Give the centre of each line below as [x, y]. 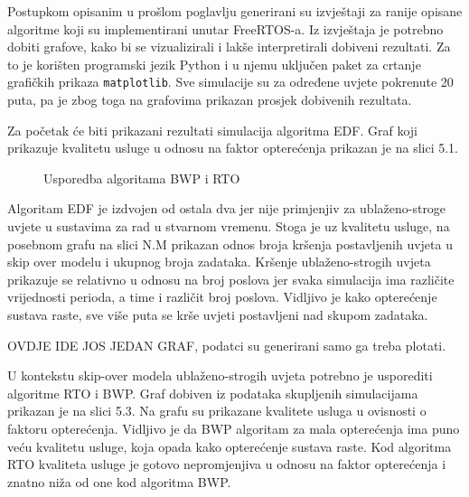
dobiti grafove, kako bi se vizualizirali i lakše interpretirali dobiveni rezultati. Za [229, 47]
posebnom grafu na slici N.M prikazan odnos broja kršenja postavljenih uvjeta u [230, 244]
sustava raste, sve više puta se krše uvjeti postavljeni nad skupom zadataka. [218, 314]
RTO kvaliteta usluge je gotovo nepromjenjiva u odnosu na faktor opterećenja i [227, 464]
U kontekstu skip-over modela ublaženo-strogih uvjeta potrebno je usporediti [220, 375]
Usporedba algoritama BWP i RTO [142, 178]
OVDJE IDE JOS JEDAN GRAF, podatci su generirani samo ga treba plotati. [227, 345]
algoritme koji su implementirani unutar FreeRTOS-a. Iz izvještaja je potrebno [225, 28]
